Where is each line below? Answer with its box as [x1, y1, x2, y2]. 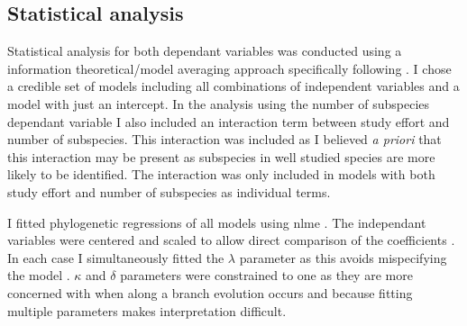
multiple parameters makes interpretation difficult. [7, 301, 287, 320]
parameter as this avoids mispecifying [239, 248, 447, 267]
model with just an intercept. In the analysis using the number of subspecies [7, 94, 430, 113]
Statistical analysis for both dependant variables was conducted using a [7, 41, 402, 60]
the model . [7, 266, 70, 285]
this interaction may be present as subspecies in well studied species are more [7, 147, 435, 166]
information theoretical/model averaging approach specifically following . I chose [7, 59, 452, 77]
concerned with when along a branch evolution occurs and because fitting [7, 283, 413, 302]
